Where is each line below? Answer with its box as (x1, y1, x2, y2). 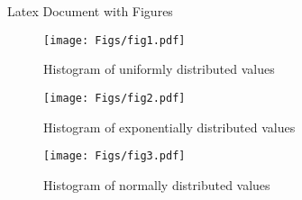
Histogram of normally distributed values (43, 175, 270, 194)
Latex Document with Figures (7, 2, 173, 20)
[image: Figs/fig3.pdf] (43, 150, 186, 163)
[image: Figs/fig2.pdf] (43, 91, 186, 105)
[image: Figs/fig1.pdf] (43, 33, 186, 47)
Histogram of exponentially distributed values (43, 117, 296, 136)
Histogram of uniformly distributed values (43, 59, 275, 78)
